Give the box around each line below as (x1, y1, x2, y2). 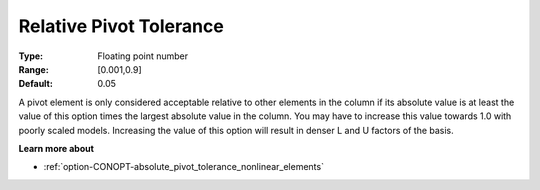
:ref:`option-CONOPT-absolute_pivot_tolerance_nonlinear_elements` (43, 161, 325, 173)
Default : (18, 78, 54, 90)
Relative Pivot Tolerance (18, 15, 224, 37)
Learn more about (18, 142, 95, 154)
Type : (18, 50, 44, 62)
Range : (18, 63, 49, 75)
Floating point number (97, 50, 189, 62)
